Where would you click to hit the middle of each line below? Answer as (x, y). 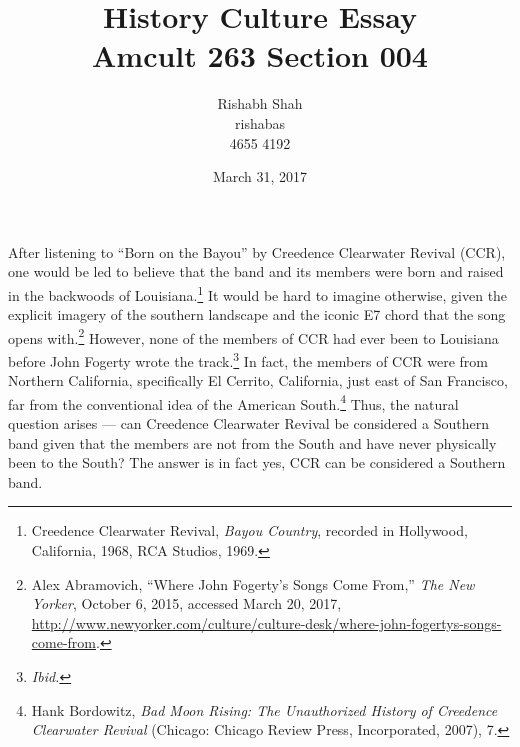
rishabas (260, 122)
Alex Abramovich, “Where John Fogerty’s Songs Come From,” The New (253, 583)
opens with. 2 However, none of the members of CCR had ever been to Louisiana (253, 336)
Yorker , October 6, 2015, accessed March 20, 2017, (186, 603)
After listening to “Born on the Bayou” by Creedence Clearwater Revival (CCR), (257, 251)
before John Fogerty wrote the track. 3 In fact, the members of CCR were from (248, 359)
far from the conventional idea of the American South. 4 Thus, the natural (233, 402)
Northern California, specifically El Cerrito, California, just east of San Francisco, (258, 380)
